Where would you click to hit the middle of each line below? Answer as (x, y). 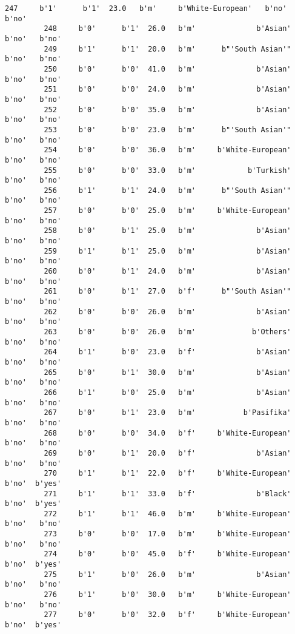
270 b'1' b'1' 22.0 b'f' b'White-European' (167, 474)
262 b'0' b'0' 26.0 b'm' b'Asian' (167, 312)
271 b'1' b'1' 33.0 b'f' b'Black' (167, 494)
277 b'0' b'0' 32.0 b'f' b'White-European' (167, 615)
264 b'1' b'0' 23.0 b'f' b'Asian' (167, 352)
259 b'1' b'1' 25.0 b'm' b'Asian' (167, 251)
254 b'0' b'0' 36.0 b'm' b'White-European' (167, 150)
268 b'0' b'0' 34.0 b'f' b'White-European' (167, 433)
